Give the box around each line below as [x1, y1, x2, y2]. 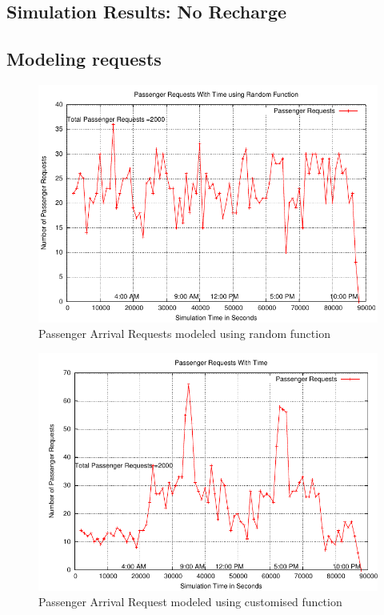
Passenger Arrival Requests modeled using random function [38, 325, 330, 342]
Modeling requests [6, 46, 162, 71]
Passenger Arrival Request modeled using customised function [38, 593, 342, 610]
